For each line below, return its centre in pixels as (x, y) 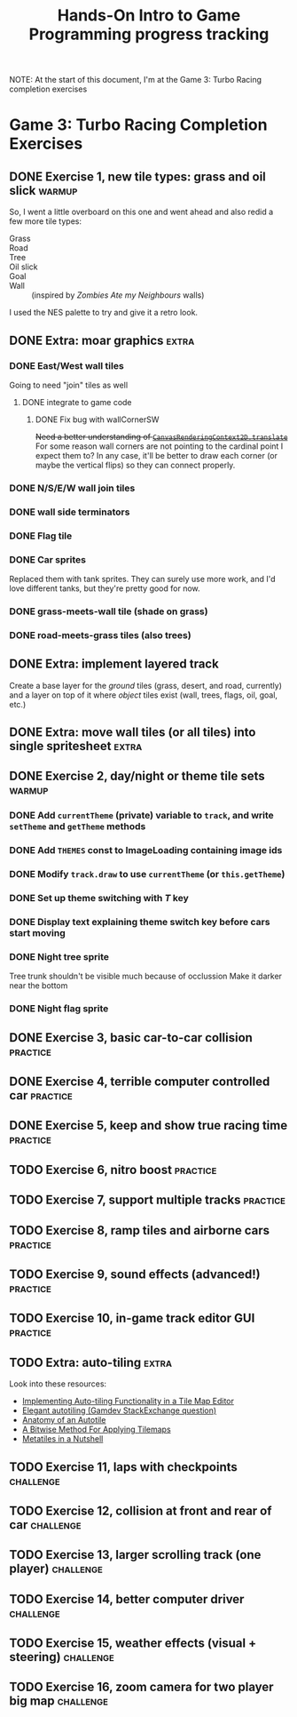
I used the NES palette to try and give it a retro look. (103, 313)
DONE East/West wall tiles (66, 365)
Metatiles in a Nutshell (63, 1439)
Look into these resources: (58, 1384)
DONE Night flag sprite (59, 1009)
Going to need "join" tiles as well (69, 385)
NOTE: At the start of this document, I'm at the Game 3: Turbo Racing (136, 80)
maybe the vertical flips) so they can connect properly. (135, 465)
